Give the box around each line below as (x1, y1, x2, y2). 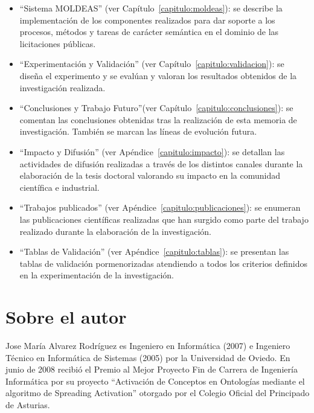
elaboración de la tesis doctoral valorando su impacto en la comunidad (19, 169, 281, 182)
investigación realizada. (19, 81, 106, 94)
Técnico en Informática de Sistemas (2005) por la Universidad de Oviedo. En (5, 351, 290, 363)
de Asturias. (5, 398, 50, 411)
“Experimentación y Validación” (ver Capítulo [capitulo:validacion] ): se (19, 57, 284, 70)
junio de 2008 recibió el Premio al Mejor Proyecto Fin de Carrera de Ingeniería (5, 363, 298, 376)
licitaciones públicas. (19, 37, 96, 50)
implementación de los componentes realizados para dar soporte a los (19, 13, 275, 26)
